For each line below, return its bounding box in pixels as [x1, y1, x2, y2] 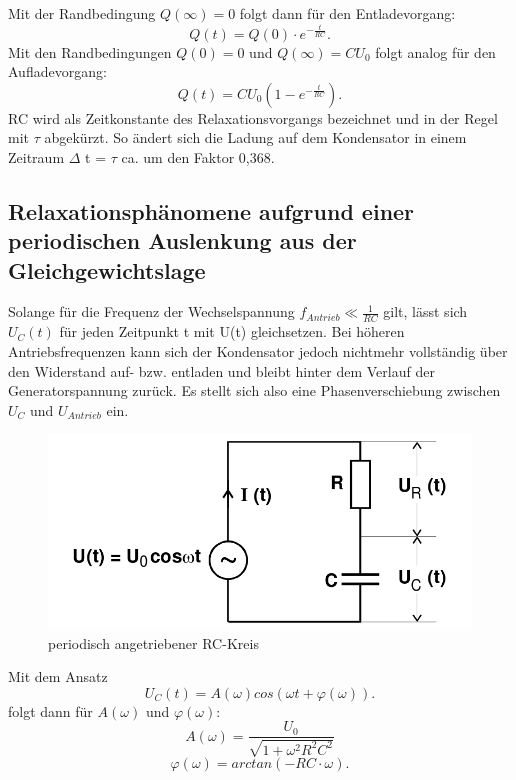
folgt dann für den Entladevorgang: [239, 3, 456, 23]
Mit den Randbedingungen [8, 41, 172, 62]
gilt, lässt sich [383, 301, 468, 322]
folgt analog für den [375, 41, 496, 62]
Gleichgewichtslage [8, 254, 206, 285]
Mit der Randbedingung [8, 3, 156, 23]
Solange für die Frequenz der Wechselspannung [8, 301, 295, 322]
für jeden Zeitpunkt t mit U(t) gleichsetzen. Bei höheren [59, 321, 405, 342]
